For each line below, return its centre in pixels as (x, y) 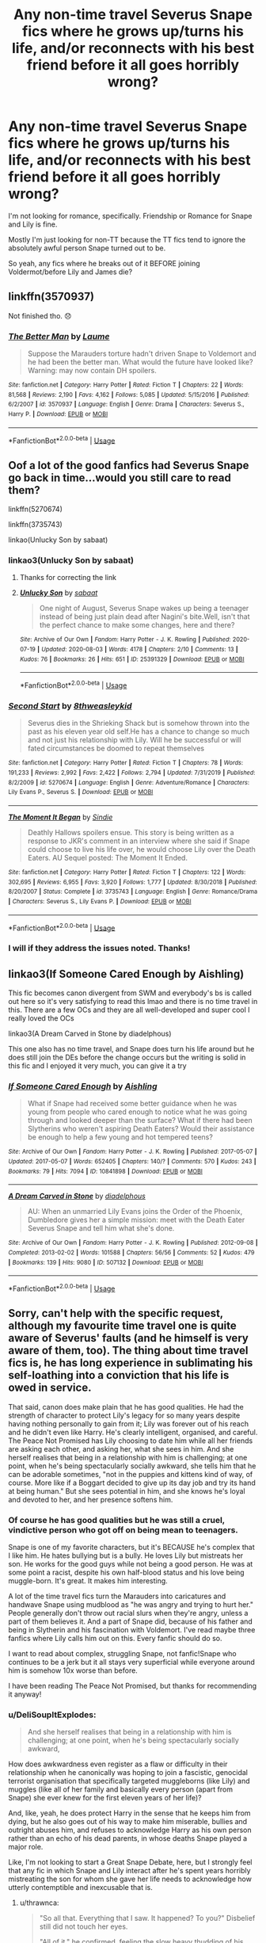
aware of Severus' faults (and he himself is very (129, 1338)
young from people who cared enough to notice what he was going (137, 1112)
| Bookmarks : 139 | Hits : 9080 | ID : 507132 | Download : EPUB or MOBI (106, 1262)
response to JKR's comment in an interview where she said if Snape (139, 841)
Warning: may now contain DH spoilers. (92, 371)
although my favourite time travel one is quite (123, 1326)
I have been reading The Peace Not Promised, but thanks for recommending (133, 1686)
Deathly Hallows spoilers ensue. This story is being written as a (131, 832)
